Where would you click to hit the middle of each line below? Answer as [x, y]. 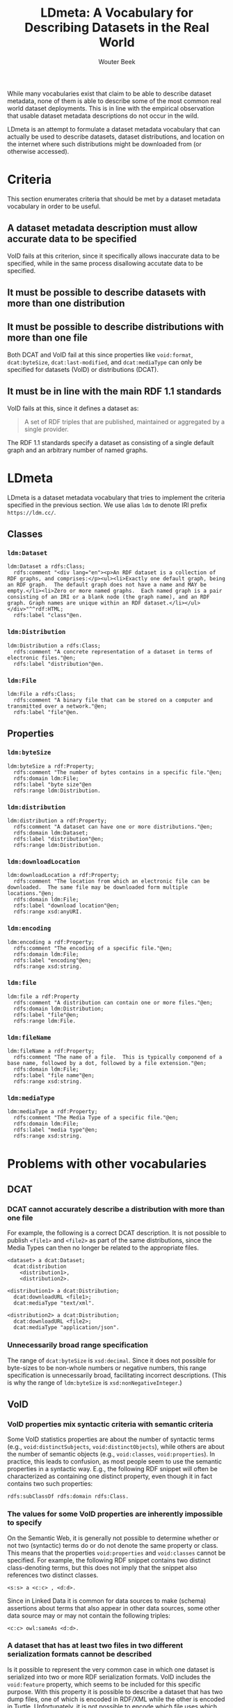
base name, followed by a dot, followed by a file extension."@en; [107, 1064]
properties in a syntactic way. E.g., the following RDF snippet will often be [112, 1469]
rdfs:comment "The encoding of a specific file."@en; [93, 948]
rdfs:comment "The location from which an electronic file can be [112, 882]
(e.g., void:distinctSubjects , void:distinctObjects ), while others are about [116, 1447]
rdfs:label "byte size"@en [53, 784]
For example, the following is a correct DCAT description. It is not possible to [117, 1233]
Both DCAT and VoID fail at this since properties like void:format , [100, 355]
